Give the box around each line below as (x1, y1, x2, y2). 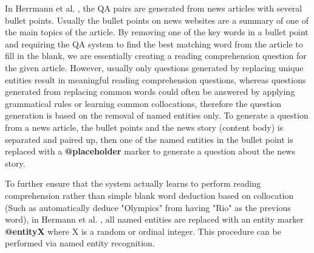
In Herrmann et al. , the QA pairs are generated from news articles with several (5, 2, 302, 14)
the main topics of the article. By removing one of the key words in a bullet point (5, 26, 309, 38)
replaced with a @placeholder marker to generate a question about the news (5, 145, 295, 158)
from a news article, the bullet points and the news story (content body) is (5, 120, 284, 133)
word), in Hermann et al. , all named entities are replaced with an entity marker (5, 213, 304, 226)
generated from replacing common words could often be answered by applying (5, 85, 295, 98)
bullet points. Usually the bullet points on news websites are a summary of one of (5, 13, 309, 26)
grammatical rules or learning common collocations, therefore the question (5, 97, 282, 109)
